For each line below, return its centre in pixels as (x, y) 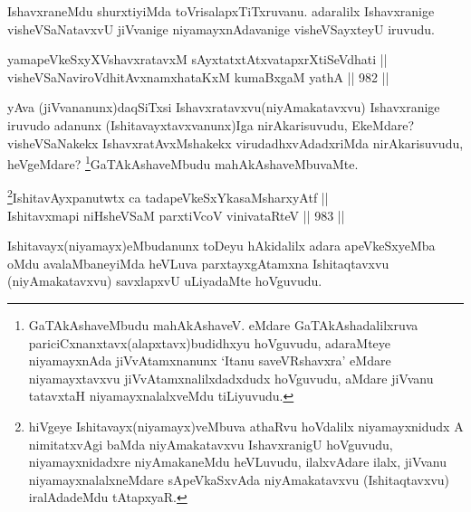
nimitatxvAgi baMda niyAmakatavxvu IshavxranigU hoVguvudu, (211, 444)
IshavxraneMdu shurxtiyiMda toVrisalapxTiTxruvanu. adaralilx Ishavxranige (221, 11)
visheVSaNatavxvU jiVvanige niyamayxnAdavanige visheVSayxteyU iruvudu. (221, 28)
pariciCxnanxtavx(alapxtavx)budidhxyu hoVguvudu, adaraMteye (210, 342)
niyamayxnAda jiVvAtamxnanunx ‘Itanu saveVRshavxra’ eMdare (210, 360)
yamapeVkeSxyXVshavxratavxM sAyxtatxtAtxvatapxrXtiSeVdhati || (197, 59)
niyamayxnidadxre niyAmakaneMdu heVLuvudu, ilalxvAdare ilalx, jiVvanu (238, 462)
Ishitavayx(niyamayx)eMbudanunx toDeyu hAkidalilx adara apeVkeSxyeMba (221, 246)
